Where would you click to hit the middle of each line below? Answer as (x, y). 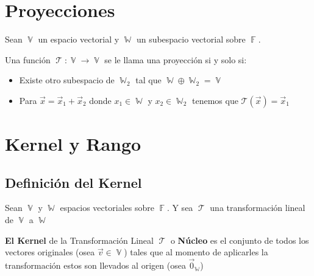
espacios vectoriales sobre (107, 208)
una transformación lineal (258, 208)
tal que (148, 80)
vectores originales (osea (50, 252)
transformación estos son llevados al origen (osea (95, 265)
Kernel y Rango (73, 144)
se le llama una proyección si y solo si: (176, 59)
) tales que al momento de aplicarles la (196, 252)
